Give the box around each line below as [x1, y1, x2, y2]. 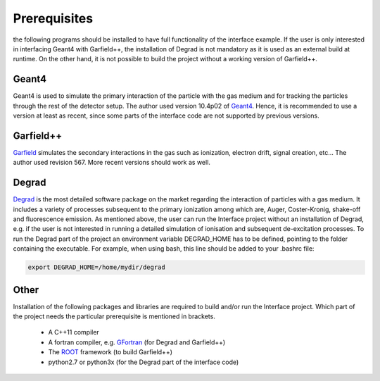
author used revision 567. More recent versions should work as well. [13, 158, 211, 167]
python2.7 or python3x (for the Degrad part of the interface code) [48, 358, 239, 366]
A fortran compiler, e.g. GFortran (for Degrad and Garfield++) [48, 338, 226, 346]
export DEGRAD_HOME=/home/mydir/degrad [27, 263, 165, 271]
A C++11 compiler [48, 328, 100, 337]
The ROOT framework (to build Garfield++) [48, 348, 172, 356]
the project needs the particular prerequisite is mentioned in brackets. [13, 312, 216, 320]
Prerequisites [13, 11, 94, 26]
